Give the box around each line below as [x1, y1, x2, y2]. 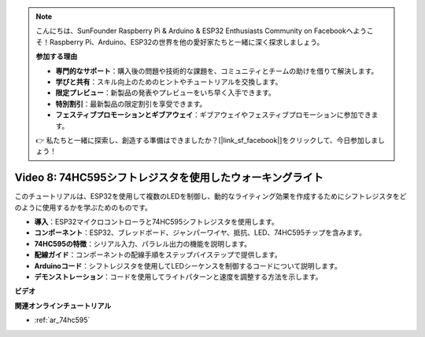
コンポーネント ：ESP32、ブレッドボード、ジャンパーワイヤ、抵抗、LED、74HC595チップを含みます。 [34, 228, 366, 237]
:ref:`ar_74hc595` [34, 315, 91, 325]
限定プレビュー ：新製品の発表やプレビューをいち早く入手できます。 [55, 88, 275, 97]
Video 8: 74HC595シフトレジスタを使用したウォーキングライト [14, 171, 324, 185]
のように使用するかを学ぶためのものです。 [14, 203, 153, 212]
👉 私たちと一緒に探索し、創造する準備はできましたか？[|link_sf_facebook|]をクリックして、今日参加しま [35, 135, 379, 145]
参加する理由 [35, 52, 78, 61]
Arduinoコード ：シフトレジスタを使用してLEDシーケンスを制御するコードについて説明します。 [34, 261, 342, 270]
